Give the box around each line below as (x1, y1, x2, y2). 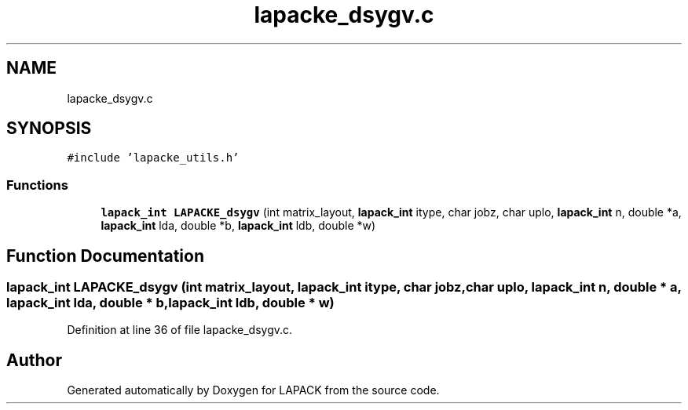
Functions (6, 176, 68, 193)
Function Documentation (6, 245, 204, 266)
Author (6, 350, 62, 370)
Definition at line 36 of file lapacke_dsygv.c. (67, 323, 293, 337)
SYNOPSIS (6, 118, 92, 139)
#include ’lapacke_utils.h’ (67, 151, 240, 165)
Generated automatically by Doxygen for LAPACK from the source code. (67, 383, 440, 397)
